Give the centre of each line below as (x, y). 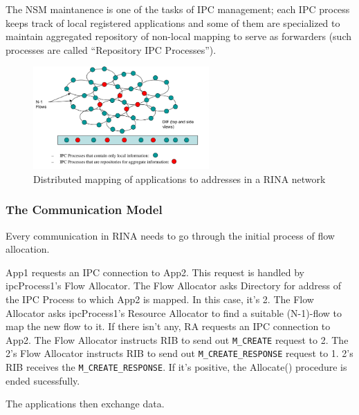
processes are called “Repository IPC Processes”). (111, 49)
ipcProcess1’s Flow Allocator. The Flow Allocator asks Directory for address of (173, 286)
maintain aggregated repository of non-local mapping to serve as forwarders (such (178, 36)
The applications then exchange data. (85, 404)
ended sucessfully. (43, 380)
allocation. (28, 249)
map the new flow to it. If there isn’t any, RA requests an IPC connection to (168, 326)
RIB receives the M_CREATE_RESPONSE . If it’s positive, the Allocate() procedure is (176, 367)
